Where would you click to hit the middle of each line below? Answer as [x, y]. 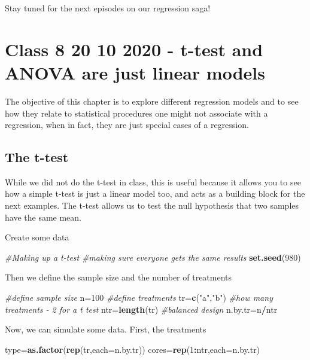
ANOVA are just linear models [135, 72]
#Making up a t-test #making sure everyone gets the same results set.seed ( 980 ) [153, 257]
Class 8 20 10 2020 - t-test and [134, 49]
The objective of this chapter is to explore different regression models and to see [152, 101]
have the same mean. [43, 217]
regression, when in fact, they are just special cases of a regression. [127, 125]
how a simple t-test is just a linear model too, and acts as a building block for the [155, 193]
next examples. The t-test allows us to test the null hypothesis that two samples [152, 205]
